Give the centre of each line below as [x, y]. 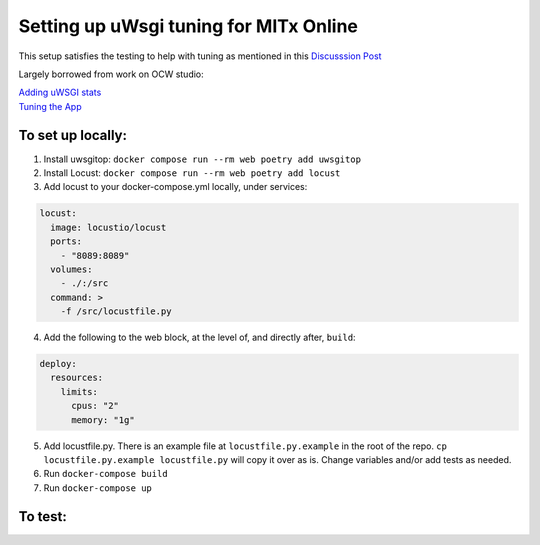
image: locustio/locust [108, 227]
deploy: [58, 364]
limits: [79, 391]
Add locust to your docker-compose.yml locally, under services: [175, 187]
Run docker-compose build [106, 474]
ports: [66, 241]
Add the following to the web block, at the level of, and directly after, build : [199, 337]
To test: [42, 516]
